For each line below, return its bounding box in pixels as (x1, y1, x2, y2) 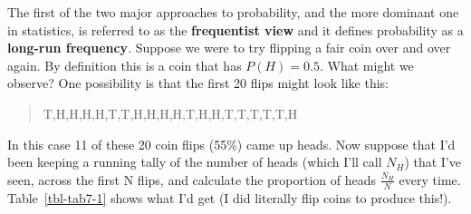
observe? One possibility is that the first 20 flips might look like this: (7, 73, 389, 92)
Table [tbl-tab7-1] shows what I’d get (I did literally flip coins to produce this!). (7, 188, 452, 207)
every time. (399, 170, 461, 189)
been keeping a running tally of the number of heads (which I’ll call (7, 152, 382, 171)
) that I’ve (404, 152, 462, 171)
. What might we (320, 55, 414, 74)
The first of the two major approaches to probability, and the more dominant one (7, 3, 459, 21)
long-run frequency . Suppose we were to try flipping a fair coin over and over (7, 38, 451, 57)
